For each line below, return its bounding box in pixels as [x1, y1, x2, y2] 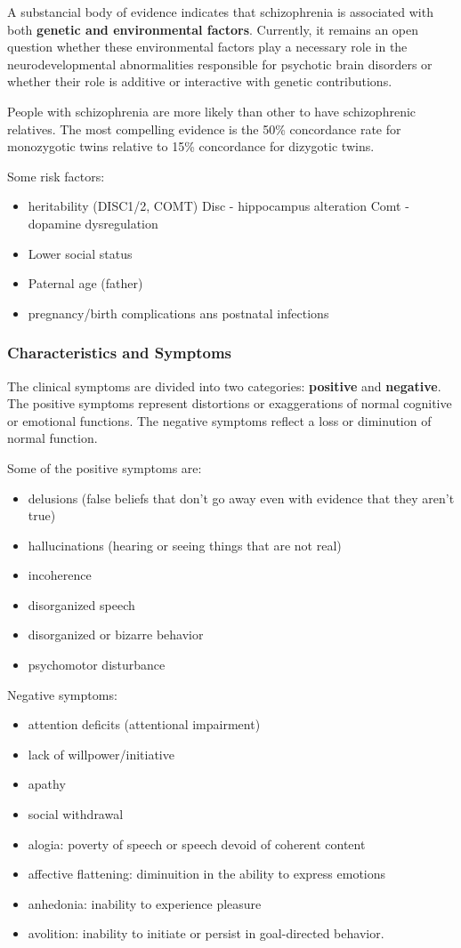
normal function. [7, 429, 98, 447]
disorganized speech [28, 595, 135, 614]
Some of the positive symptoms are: [7, 458, 202, 477]
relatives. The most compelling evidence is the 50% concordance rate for [7, 119, 401, 138]
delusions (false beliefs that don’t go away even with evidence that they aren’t [28, 488, 455, 507]
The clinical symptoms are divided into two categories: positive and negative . [7, 376, 441, 395]
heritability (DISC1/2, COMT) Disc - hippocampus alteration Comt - [28, 197, 409, 215]
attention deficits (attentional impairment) [28, 715, 261, 734]
